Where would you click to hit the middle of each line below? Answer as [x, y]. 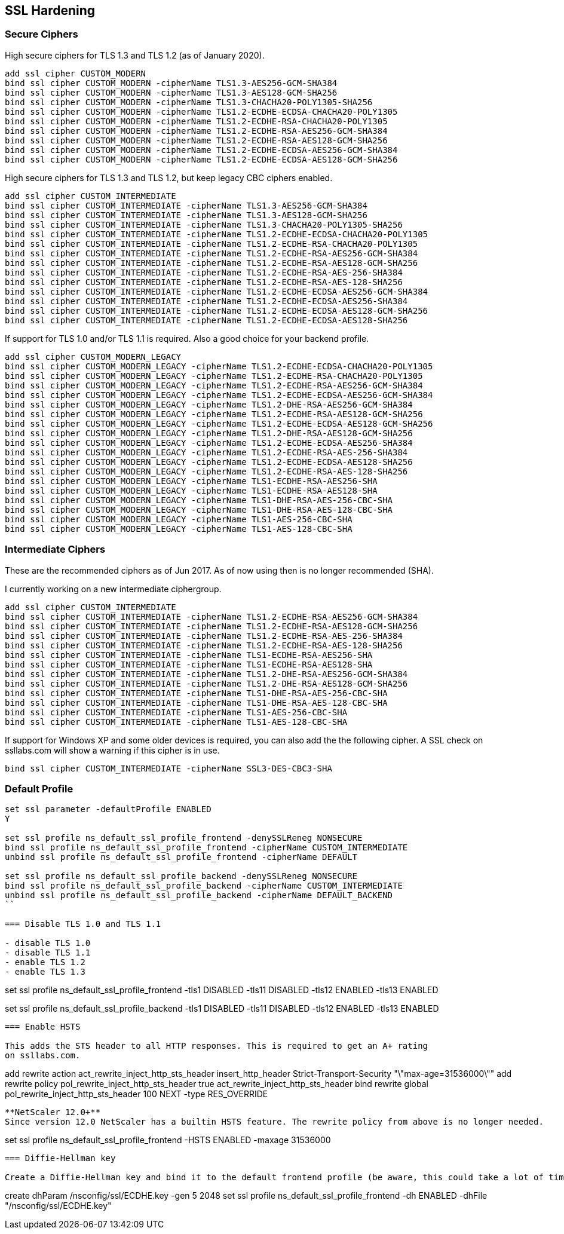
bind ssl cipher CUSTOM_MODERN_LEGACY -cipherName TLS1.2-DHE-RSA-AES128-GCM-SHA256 [209, 433]
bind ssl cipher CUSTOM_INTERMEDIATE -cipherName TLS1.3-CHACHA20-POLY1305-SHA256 [204, 224]
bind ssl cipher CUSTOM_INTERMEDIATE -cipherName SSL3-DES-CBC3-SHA [168, 768]
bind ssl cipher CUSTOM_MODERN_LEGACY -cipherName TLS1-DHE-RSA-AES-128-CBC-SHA [199, 509]
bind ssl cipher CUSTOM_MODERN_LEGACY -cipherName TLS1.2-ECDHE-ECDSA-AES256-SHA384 [209, 443]
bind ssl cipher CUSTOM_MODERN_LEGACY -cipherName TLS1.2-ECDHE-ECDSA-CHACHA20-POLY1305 [219, 366]
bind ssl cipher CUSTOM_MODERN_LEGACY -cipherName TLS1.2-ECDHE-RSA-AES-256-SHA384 [206, 452]
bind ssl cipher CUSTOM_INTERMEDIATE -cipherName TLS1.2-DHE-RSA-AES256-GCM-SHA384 [206, 674]
